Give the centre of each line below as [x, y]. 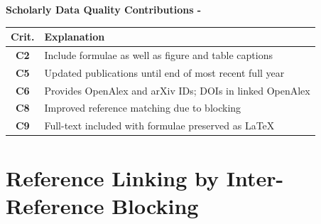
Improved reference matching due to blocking [143, 108]
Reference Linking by [113, 177]
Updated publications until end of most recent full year [164, 72]
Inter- [255, 177]
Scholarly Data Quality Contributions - [104, 9]
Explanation [75, 37]
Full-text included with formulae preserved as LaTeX [159, 126]
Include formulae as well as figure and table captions [158, 54]
